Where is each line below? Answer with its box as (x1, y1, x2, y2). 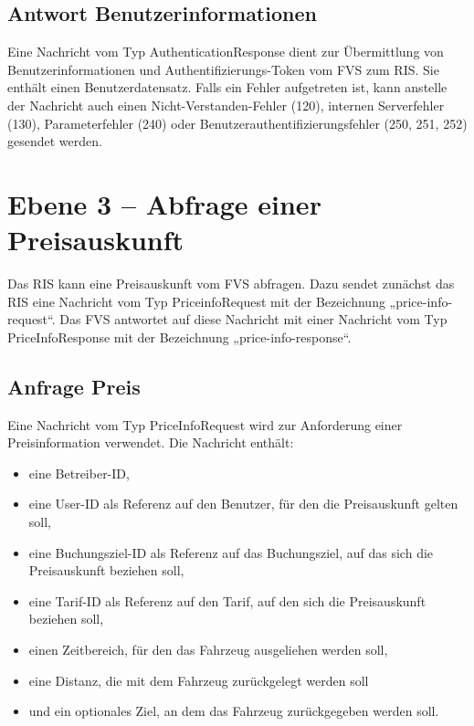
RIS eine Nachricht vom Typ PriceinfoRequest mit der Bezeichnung (7, 291, 385, 310)
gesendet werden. (7, 132, 102, 151)
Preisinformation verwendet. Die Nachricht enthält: (7, 433, 294, 452)
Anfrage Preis (7, 372, 141, 400)
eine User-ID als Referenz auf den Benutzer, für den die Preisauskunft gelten (28, 494, 458, 513)
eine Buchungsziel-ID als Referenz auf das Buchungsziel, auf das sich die (28, 542, 434, 562)
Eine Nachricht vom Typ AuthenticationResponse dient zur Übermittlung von (7, 42, 444, 61)
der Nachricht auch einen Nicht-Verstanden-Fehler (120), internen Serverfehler (7, 95, 445, 114)
